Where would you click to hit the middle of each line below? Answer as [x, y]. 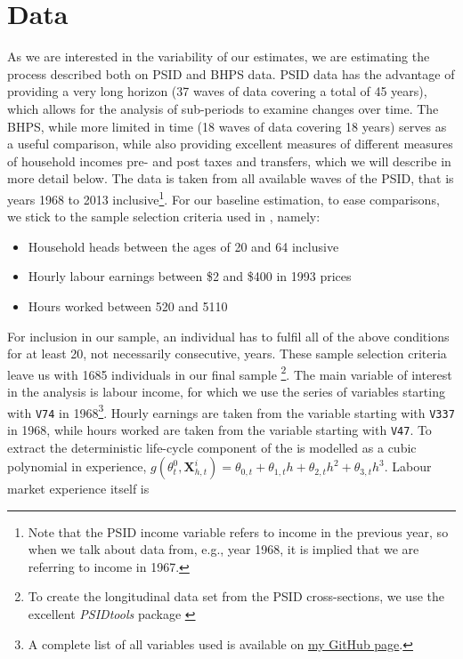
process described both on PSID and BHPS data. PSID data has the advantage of [231, 73]
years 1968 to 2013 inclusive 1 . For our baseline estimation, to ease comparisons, [223, 197]
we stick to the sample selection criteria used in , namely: [164, 217]
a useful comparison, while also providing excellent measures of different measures [230, 144]
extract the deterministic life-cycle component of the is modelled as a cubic [212, 447]
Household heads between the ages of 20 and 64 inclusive [183, 246]
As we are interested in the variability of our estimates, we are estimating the [219, 56]
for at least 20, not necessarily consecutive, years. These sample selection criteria [227, 354]
